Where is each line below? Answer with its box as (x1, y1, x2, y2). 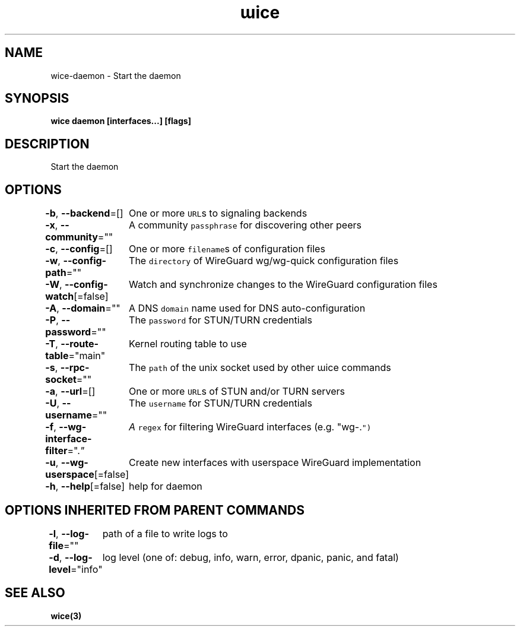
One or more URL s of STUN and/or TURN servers (129, 385, 345, 398)
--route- (61, 338, 99, 350)
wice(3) (50, 610, 82, 621)
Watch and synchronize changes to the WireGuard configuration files (129, 278, 437, 291)
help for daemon (129, 480, 202, 493)
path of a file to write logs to (102, 527, 228, 540)
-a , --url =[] (45, 385, 96, 398)
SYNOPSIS (5, 91, 69, 106)
